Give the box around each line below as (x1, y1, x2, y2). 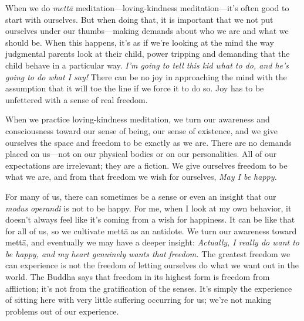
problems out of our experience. (5, 305, 119, 317)
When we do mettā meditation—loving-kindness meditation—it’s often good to (5, 2, 289, 13)
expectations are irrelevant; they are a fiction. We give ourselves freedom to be (5, 159, 288, 171)
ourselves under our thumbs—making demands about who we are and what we (5, 25, 289, 37)
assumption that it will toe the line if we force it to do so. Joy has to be (5, 82, 264, 94)
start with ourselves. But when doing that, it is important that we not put (5, 13, 273, 25)
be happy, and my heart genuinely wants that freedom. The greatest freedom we (5, 247, 291, 259)
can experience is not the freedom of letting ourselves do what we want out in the (5, 259, 299, 271)
